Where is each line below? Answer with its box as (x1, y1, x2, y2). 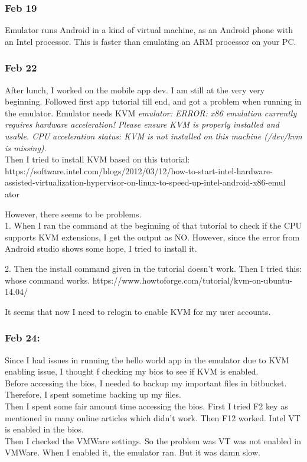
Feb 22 (5, 60, 37, 75)
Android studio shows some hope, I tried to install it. (5, 242, 197, 255)
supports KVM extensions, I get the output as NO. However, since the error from (5, 230, 300, 243)
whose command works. (5, 274, 90, 286)
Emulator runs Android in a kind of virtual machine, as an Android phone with (5, 24, 293, 36)
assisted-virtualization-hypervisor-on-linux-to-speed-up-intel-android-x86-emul (5, 176, 286, 188)
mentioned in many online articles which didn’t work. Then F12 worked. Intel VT (5, 411, 301, 424)
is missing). (5, 141, 47, 154)
